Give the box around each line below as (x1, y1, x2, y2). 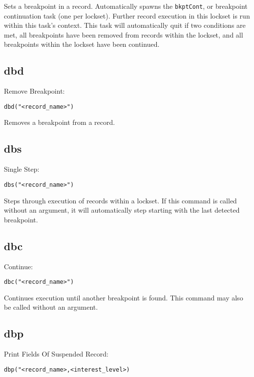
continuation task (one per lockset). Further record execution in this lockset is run (4, 10, 250, 20)
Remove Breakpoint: (4, 86, 65, 96)
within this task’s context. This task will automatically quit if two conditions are (4, 20, 246, 30)
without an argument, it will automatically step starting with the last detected (4, 205, 240, 215)
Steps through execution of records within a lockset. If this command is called (4, 195, 237, 205)
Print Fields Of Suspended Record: (4, 349, 108, 359)
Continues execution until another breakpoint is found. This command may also (4, 292, 243, 302)
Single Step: (4, 164, 40, 174)
